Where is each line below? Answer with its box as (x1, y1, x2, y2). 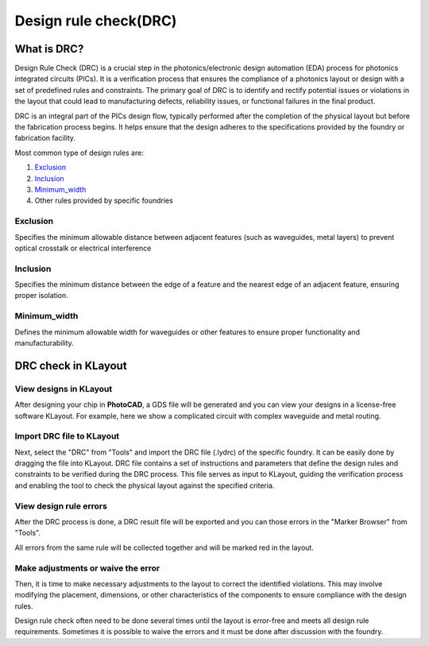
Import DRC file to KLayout (14, 431, 120, 442)
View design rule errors (14, 501, 107, 512)
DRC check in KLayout (14, 358, 127, 373)
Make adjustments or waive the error (14, 563, 160, 574)
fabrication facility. (14, 133, 75, 143)
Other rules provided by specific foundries (34, 195, 174, 206)
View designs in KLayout (14, 383, 113, 394)
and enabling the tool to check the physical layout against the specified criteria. (14, 481, 275, 490)
